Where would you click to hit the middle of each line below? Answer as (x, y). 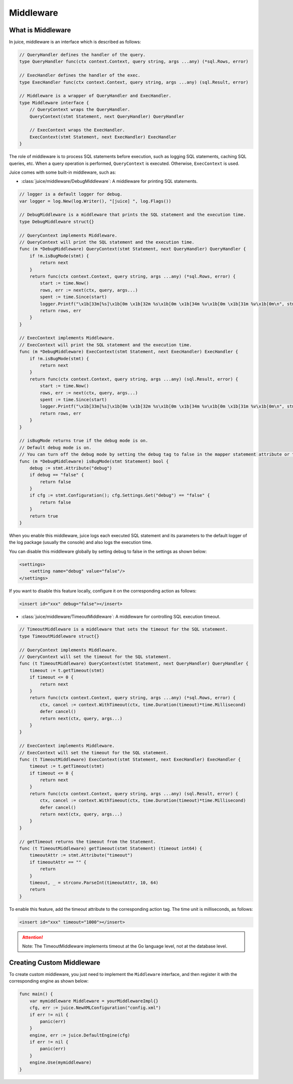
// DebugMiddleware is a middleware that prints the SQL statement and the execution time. (133, 215)
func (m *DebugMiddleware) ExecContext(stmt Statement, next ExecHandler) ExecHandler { (129, 352)
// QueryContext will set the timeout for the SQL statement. (95, 657)
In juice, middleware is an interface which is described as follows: (75, 42)
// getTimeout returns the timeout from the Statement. (88, 842)
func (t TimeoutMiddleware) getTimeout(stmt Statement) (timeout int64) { (111, 848)
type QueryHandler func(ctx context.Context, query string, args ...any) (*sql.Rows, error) (134, 62)
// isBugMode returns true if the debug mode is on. (84, 441)
